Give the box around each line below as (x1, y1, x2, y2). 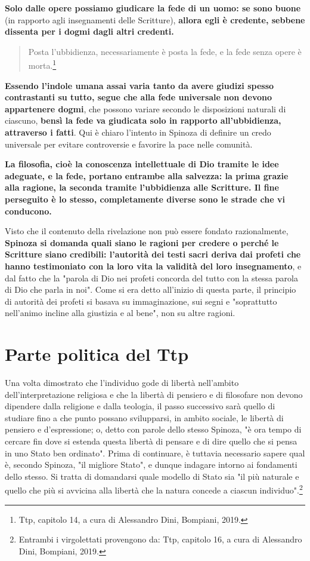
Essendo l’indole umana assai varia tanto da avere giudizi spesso (5, 79, 274, 91)
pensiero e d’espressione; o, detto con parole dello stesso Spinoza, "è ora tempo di (5, 423, 302, 436)
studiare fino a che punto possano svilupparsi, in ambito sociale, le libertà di (5, 411, 284, 424)
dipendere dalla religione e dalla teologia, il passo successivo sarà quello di (5, 400, 275, 412)
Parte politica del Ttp (5, 342, 189, 366)
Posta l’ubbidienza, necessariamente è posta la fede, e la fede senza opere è (28, 45, 302, 57)
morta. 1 (28, 57, 57, 72)
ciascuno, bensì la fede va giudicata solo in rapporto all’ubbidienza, (5, 114, 281, 127)
